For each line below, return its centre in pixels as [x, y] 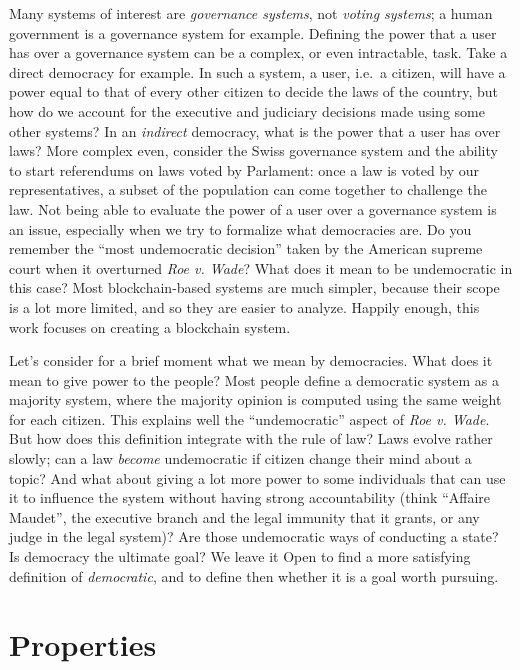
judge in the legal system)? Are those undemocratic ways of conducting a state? [254, 536]
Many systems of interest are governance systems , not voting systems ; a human [251, 13]
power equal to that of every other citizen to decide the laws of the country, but [254, 91]
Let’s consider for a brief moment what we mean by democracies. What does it [251, 360]
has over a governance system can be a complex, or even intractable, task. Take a [258, 52]
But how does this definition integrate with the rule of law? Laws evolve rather [251, 438]
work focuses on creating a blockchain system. [150, 326]
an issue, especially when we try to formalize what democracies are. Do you [240, 228]
